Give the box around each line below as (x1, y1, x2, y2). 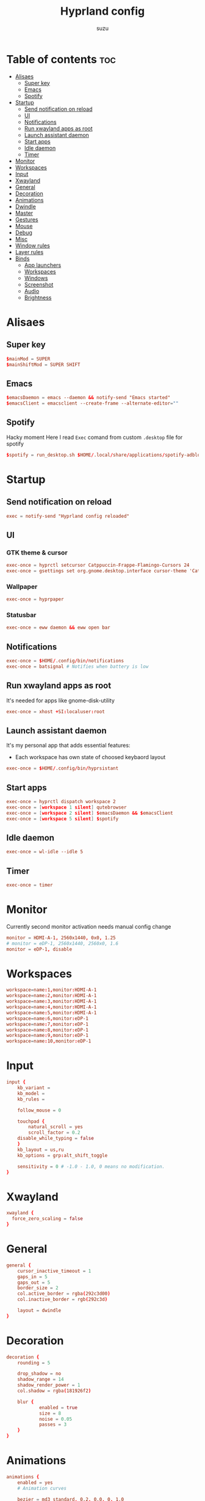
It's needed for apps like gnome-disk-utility (6, 697, 115, 704)
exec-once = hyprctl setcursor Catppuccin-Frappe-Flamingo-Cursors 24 (6, 562, 190, 569)
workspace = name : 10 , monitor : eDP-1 (6, 1038, 92, 1044)
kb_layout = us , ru (17, 1147, 64, 1153)
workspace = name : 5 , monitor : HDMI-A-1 (6, 1009, 97, 1016)
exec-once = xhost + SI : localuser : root (6, 708, 105, 714)
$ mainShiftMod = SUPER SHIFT (6, 361, 81, 368)
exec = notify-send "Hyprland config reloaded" (6, 513, 130, 519)
